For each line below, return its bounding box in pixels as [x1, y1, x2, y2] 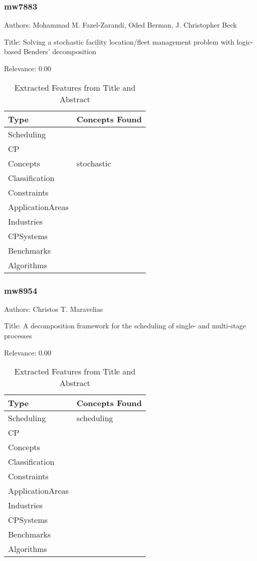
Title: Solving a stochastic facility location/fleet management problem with [4, 36, 234, 47]
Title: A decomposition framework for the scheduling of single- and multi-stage [4, 320, 246, 331]
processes [4, 330, 32, 340]
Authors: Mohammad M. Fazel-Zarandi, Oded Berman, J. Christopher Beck [4, 20, 237, 30]
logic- [236, 36, 253, 47]
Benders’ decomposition [23, 46, 97, 57]
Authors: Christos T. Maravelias [4, 303, 103, 314]
